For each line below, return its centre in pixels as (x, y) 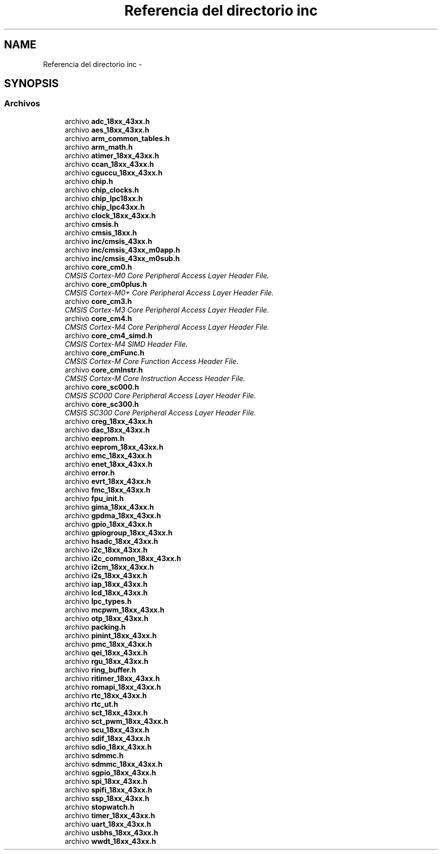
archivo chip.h (89, 181)
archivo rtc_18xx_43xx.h (106, 695)
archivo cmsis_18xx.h (101, 232)
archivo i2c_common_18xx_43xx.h (123, 558)
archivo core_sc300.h (102, 404)
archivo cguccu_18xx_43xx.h (114, 172)
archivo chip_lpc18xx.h (104, 198)
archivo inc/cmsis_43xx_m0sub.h (122, 258)
